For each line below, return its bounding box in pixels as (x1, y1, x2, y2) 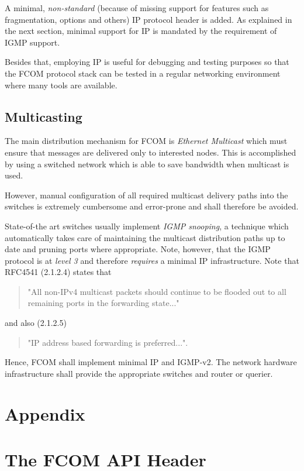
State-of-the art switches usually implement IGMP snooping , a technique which (5, 219, 289, 232)
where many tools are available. (5, 78, 118, 91)
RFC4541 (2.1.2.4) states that (5, 266, 112, 278)
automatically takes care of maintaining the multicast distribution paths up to (5, 231, 285, 243)
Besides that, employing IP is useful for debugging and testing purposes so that (5, 56, 289, 68)
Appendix (5, 401, 85, 425)
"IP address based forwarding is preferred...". (27, 336, 188, 348)
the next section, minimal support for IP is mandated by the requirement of (5, 25, 277, 37)
